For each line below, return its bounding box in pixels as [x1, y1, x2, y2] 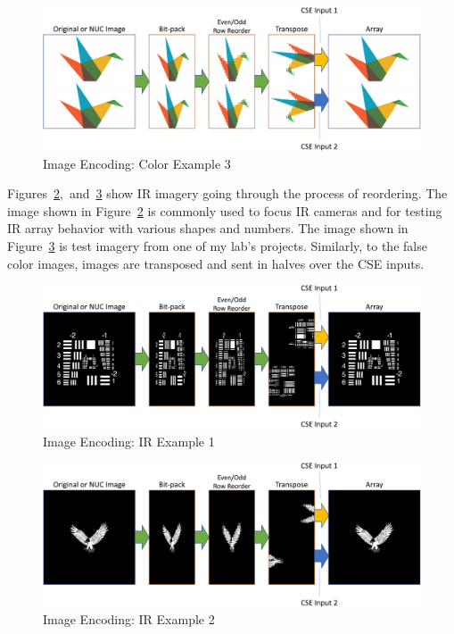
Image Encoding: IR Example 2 [43, 610, 215, 629]
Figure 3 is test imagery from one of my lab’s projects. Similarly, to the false [7, 237, 427, 255]
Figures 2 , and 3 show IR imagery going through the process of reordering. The [7, 184, 448, 203]
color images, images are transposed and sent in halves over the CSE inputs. [7, 254, 425, 272]
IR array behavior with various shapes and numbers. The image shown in [7, 219, 409, 238]
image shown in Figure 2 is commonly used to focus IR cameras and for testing [7, 201, 442, 220]
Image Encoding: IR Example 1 [43, 431, 215, 450]
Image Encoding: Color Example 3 [43, 154, 231, 172]
